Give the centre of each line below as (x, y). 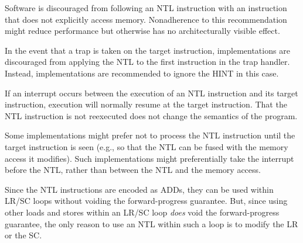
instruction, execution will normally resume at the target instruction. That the (146, 104)
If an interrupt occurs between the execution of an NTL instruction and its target (151, 93)
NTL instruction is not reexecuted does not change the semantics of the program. (151, 115)
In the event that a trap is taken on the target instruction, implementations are (147, 50)
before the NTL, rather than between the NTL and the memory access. (133, 170)
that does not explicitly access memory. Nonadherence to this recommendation (146, 19)
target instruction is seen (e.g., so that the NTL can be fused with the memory (147, 146)
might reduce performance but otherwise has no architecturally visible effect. (142, 31)
